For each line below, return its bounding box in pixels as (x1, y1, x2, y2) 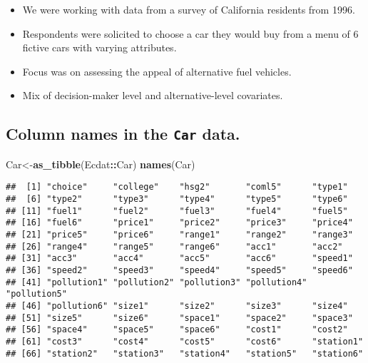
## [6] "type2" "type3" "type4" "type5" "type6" (6, 194, 348, 204)
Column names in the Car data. (6, 123, 240, 145)
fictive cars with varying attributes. (22, 40, 177, 55)
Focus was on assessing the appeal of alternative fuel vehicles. (22, 63, 292, 78)
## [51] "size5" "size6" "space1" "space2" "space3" (6, 312, 353, 323)
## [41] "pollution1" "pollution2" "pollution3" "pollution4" (6, 277, 307, 287)
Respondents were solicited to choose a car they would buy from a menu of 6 (22, 26, 359, 41)
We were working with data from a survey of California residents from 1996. (22, 2, 355, 16)
